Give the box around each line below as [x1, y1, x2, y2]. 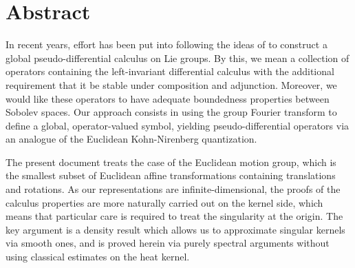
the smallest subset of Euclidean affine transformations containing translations [6, 168, 336, 183]
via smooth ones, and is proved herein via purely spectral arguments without [6, 236, 330, 250]
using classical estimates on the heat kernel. [6, 249, 190, 264]
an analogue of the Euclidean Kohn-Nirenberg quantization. [6, 132, 257, 146]
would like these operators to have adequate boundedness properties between [6, 91, 330, 105]
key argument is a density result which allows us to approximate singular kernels [6, 222, 345, 236]
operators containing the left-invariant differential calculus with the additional [6, 64, 334, 79]
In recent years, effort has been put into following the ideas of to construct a [6, 37, 327, 52]
